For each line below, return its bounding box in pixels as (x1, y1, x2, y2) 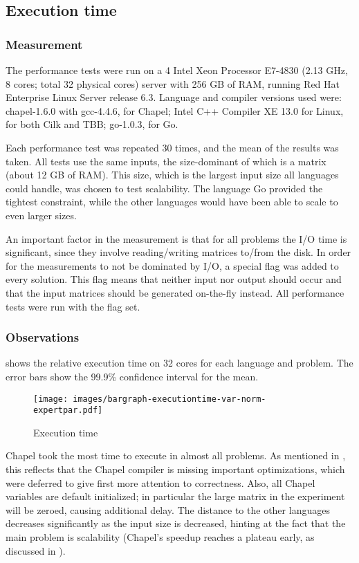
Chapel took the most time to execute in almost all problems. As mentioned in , (6, 448, 346, 463)
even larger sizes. (6, 207, 77, 222)
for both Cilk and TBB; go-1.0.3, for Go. (6, 117, 178, 131)
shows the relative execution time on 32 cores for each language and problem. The (6, 356, 353, 370)
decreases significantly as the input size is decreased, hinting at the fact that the (6, 516, 346, 530)
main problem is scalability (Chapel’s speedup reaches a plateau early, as (6, 529, 315, 544)
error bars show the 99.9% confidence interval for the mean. (6, 369, 259, 383)
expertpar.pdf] (33, 405, 103, 416)
